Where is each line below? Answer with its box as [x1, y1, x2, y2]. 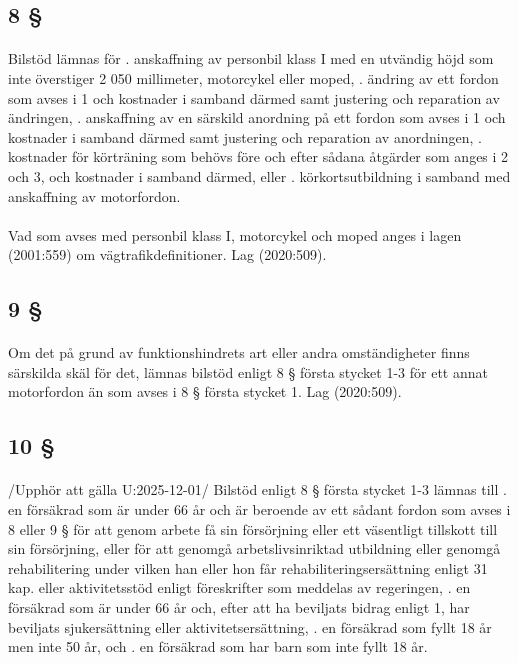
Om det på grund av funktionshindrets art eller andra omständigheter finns [8, 342, 470, 363]
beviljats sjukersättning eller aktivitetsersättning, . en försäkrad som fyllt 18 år [8, 616, 492, 637]
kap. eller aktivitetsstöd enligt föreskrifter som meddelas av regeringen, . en [8, 577, 471, 598]
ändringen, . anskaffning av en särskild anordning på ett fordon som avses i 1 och [8, 107, 506, 128]
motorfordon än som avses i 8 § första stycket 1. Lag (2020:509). [8, 381, 402, 402]
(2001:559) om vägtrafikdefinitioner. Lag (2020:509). [8, 244, 327, 265]
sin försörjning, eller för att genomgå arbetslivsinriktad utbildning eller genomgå [8, 538, 501, 559]
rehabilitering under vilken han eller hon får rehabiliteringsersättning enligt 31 [8, 557, 488, 578]
